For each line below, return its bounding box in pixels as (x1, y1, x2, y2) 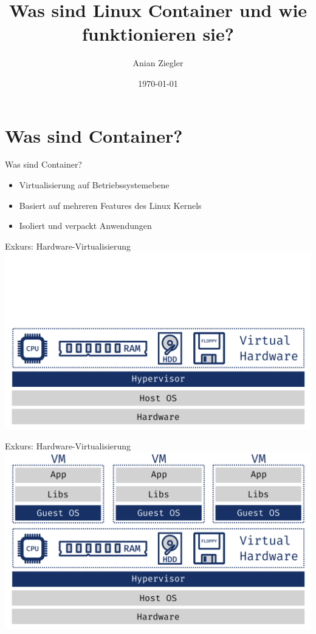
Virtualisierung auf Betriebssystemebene (19, 179, 170, 191)
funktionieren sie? (82, 21, 234, 46)
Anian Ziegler (132, 56, 184, 69)
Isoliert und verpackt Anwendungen (19, 219, 152, 232)
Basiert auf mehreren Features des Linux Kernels (19, 199, 202, 211)
